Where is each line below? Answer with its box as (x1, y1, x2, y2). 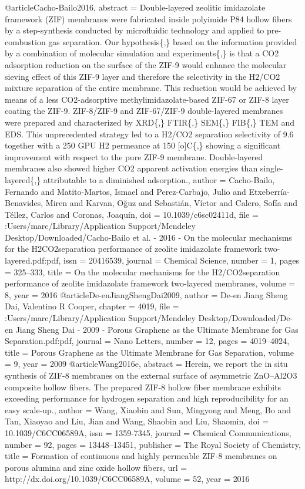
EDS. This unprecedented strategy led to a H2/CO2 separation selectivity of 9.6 (5, 127, 294, 140)
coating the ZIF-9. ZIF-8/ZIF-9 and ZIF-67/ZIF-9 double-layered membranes (5, 104, 283, 117)
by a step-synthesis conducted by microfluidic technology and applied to (5, 24, 264, 36)
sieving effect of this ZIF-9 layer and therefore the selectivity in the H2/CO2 (5, 70, 280, 82)
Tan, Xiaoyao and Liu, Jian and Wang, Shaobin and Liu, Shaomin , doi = (5, 415, 269, 427)
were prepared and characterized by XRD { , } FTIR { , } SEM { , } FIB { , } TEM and (5, 116, 295, 128)
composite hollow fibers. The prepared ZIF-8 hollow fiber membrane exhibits (5, 380, 281, 393)
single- (260, 162, 283, 174)
